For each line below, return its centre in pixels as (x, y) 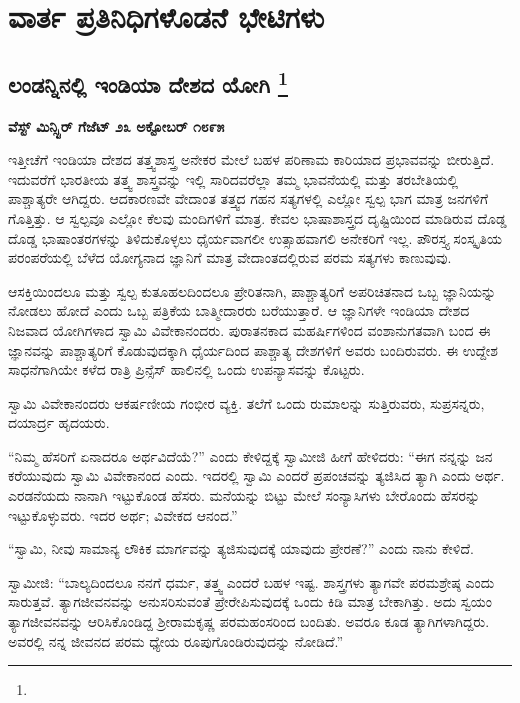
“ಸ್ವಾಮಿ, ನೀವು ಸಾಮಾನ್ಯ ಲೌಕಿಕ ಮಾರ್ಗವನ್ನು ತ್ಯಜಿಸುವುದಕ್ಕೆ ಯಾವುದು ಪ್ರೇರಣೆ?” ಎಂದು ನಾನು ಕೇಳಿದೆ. (241, 548)
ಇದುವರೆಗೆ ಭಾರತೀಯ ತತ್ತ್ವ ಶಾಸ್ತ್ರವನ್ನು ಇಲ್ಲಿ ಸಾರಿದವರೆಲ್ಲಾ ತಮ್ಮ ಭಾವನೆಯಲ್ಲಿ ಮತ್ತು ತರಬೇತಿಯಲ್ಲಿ (233, 178)
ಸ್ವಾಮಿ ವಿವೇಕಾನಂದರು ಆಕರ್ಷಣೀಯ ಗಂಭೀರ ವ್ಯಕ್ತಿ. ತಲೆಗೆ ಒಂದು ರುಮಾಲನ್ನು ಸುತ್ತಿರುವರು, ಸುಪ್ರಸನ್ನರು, (246, 402)
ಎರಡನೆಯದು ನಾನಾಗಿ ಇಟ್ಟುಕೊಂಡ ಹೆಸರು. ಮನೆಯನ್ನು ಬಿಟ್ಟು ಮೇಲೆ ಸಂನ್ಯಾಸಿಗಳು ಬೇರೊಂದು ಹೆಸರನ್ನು (244, 495)
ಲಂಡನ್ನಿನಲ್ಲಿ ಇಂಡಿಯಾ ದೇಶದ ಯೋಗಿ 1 (148, 81)
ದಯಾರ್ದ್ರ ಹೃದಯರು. (59, 422)
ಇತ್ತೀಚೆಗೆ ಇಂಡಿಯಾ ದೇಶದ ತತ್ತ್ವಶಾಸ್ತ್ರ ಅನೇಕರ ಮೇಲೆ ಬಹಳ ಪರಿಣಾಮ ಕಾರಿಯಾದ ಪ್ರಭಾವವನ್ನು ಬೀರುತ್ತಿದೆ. (251, 159)
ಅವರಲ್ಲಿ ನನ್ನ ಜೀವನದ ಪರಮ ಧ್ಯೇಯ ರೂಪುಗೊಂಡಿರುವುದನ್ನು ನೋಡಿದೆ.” (176, 640)
